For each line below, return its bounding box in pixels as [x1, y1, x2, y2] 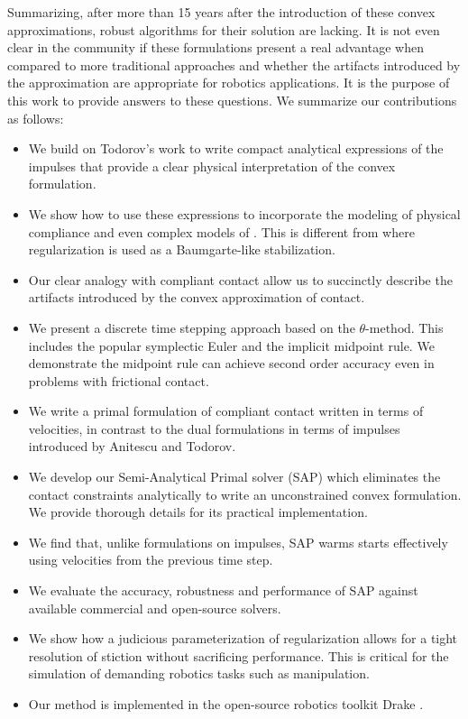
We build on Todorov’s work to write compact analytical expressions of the [28, 139, 444, 158]
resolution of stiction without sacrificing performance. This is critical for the [28, 646, 449, 665]
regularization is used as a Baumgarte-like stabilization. [28, 240, 335, 259]
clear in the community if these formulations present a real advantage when [7, 38, 424, 57]
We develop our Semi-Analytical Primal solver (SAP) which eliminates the [28, 467, 441, 486]
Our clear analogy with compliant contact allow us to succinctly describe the [28, 270, 453, 289]
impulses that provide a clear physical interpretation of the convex [28, 156, 396, 175]
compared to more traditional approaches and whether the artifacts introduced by [7, 55, 461, 74]
